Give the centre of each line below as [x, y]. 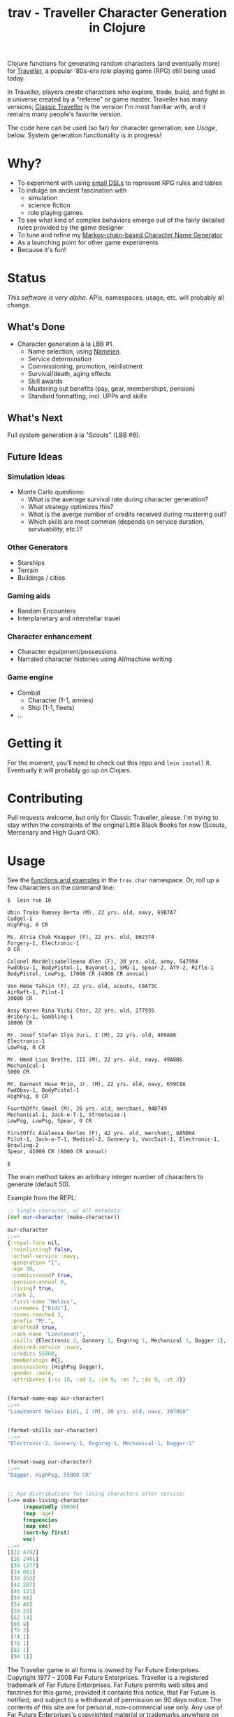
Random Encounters [46, 611]
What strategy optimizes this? [71, 507]
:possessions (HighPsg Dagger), [57, 1367]
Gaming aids [29, 595]
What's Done [36, 327]
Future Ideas [35, 457]
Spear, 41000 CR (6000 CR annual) [58, 1152]
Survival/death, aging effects [70, 373]
